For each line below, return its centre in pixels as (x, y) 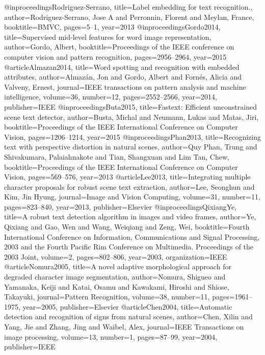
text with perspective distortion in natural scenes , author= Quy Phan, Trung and (131, 147)
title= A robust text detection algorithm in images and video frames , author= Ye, (130, 217)
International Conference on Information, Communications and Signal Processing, (132, 236)
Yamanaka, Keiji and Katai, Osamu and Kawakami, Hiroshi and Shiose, (117, 286)
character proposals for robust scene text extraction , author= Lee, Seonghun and (129, 186)
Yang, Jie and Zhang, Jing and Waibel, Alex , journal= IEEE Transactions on (124, 326)
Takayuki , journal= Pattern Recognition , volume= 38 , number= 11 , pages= (120, 297)
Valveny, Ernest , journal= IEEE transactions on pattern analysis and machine (125, 86)
